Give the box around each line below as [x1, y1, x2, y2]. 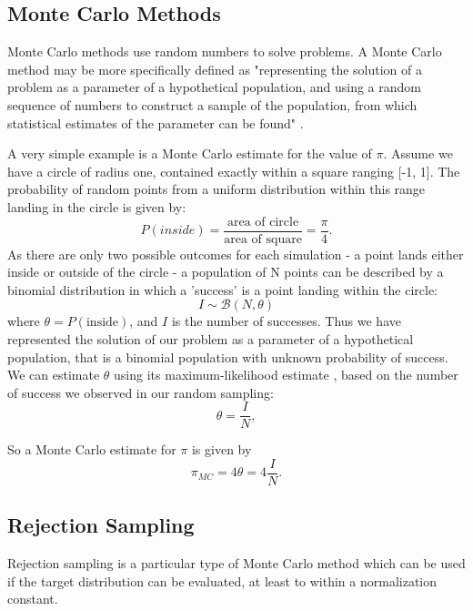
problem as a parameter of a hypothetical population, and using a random [7, 77, 421, 97]
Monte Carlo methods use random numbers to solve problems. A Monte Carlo [7, 42, 442, 61]
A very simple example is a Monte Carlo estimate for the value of [7, 144, 372, 163]
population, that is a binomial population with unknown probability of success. [7, 347, 448, 366]
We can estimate [7, 365, 100, 384]
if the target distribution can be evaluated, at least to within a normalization [7, 571, 438, 590]
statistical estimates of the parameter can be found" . [7, 113, 304, 132]
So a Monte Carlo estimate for [7, 440, 176, 459]
